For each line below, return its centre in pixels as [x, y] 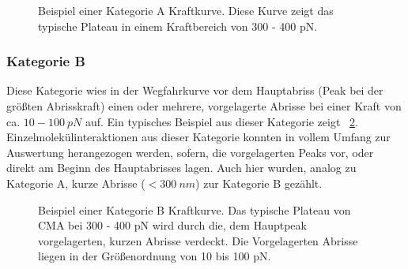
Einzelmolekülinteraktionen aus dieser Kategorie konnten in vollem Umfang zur [198, 137]
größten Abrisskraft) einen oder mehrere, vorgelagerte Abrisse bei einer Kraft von [204, 106]
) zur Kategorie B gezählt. [259, 183]
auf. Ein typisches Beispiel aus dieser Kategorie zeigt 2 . [221, 121]
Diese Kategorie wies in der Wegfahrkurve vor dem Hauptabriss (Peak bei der [195, 90]
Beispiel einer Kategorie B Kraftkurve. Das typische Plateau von [195, 209]
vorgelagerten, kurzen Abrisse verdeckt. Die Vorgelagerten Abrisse [198, 240]
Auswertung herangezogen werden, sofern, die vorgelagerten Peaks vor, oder [190, 152]
